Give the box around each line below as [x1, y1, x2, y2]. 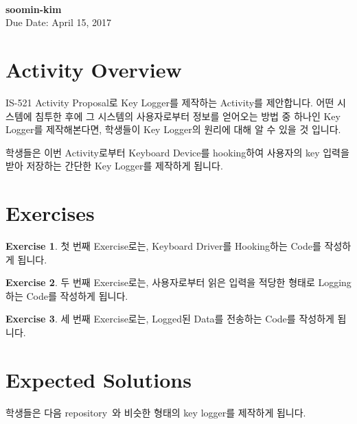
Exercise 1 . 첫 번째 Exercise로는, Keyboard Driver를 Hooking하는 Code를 [5, 239, 321, 252]
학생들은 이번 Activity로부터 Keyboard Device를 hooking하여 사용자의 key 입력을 [5, 145, 349, 159]
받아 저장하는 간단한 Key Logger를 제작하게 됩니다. [5, 158, 223, 173]
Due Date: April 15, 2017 [5, 15, 112, 30]
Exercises [5, 199, 95, 227]
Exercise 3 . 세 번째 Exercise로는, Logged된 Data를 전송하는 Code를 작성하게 [5, 311, 334, 326]
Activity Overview [5, 55, 182, 83]
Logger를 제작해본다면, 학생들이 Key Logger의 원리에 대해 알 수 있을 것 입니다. [5, 122, 341, 137]
